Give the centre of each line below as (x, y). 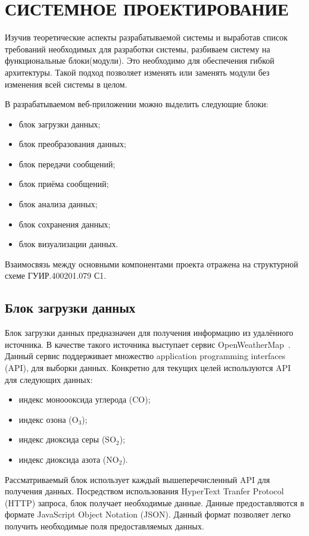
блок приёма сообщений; (64, 184)
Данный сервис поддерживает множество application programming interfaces (145, 356)
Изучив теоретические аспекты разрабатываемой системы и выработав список (146, 37)
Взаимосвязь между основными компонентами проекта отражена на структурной (152, 264)
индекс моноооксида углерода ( (76, 399)
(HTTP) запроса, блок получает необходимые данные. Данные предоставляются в (154, 502)
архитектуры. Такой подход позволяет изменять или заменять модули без (137, 72)
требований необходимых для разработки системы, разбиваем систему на (138, 49)
